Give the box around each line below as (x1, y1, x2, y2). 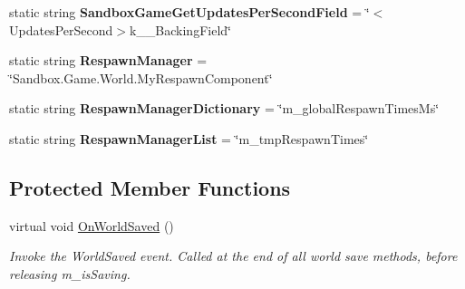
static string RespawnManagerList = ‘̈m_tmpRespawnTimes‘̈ (9, 129, 369, 148)
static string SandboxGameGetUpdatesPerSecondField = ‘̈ (9, 3, 370, 21)
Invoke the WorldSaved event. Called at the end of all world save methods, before (9, 246, 458, 265)
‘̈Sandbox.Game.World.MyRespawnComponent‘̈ (9, 68, 273, 87)
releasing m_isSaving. (9, 264, 131, 283)
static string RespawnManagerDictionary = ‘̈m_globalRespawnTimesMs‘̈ (9, 99, 440, 118)
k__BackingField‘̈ (129, 20, 231, 39)
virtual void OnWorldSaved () (9, 216, 174, 235)
